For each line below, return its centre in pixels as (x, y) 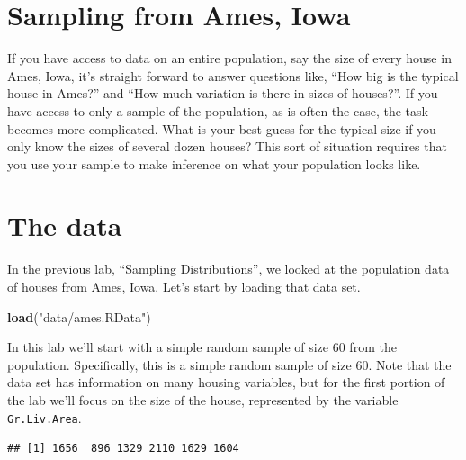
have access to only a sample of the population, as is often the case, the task (218, 110)
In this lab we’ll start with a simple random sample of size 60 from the (202, 347)
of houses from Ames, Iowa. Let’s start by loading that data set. (184, 286)
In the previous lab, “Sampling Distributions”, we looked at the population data (229, 269)
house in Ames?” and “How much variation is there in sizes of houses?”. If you (223, 93)
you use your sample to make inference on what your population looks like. (214, 163)
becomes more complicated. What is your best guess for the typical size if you (222, 128)
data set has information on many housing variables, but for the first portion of (226, 382)
